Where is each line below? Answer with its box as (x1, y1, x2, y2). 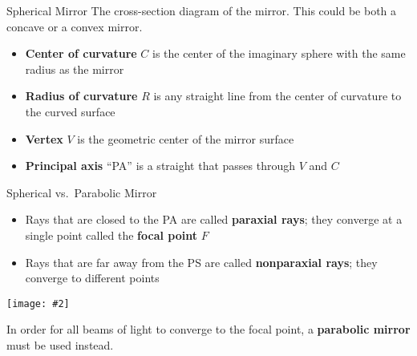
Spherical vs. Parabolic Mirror (6, 184, 157, 200)
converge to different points (25, 269, 160, 286)
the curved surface (25, 103, 115, 119)
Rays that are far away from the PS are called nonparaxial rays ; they (25, 253, 378, 270)
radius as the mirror (25, 60, 124, 77)
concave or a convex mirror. (6, 18, 143, 34)
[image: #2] (6, 297, 70, 309)
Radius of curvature (25, 87, 138, 104)
